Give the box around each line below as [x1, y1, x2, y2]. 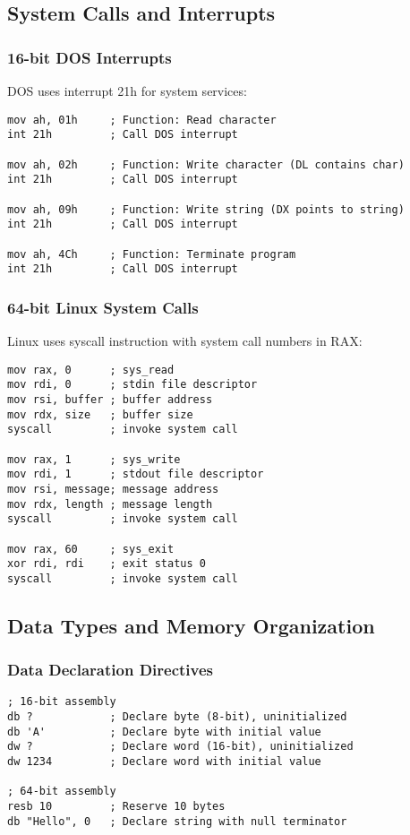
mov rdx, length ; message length [7, 497, 213, 511]
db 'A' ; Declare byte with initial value [7, 725, 321, 738]
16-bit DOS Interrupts [7, 46, 172, 68]
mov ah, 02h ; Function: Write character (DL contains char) [7, 158, 405, 171]
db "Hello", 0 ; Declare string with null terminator [7, 814, 347, 828]
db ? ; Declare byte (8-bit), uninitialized [7, 710, 347, 724]
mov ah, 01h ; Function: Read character [7, 113, 277, 126]
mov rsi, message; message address [7, 482, 219, 495]
